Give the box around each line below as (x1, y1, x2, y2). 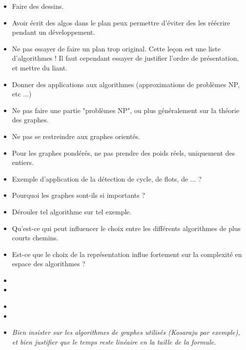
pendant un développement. (12, 27, 95, 37)
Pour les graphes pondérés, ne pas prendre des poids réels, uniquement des (12, 147, 235, 158)
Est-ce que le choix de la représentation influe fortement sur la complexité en (12, 249, 242, 259)
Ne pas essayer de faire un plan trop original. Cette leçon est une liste (12, 43, 221, 53)
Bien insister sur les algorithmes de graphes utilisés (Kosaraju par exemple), (12, 327, 240, 337)
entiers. (12, 157, 34, 167)
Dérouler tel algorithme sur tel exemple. (12, 206, 132, 216)
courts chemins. (12, 233, 59, 243)
